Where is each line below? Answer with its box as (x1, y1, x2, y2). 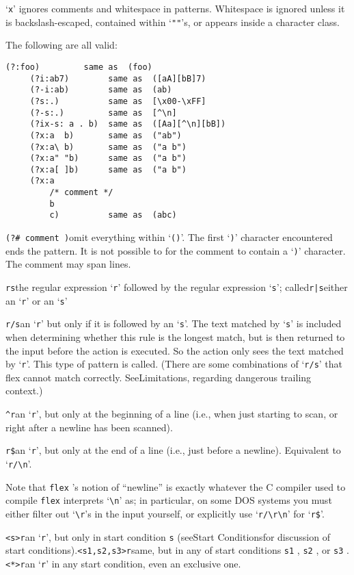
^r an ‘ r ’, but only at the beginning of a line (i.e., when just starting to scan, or (5, 407, 338, 420)
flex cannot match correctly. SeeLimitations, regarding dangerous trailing (5, 370, 312, 384)
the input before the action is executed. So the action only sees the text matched (5, 343, 344, 357)
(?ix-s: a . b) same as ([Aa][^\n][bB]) (29, 119, 226, 129)
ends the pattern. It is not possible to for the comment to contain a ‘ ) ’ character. (5, 243, 346, 257)
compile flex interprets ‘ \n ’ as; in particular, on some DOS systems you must (5, 493, 332, 507)
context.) (5, 383, 43, 398)
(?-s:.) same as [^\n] (29, 107, 177, 118)
